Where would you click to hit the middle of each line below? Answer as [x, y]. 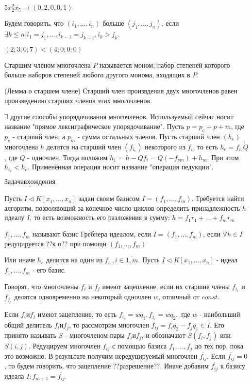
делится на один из [74, 260]
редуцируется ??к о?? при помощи [56, 243]
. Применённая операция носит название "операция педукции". [121, 167]
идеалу [15, 217]
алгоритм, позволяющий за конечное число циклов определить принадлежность [122, 208]
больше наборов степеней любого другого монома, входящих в [97, 74]
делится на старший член [84, 146]
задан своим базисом [109, 198]
